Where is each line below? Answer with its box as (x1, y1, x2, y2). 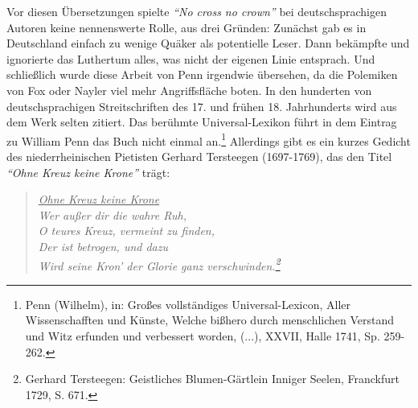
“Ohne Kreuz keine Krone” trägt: (6, 163, 170, 180)
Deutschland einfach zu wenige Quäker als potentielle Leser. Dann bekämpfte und (6, 35, 410, 52)
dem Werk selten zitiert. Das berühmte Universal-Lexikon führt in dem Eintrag (6, 113, 397, 130)
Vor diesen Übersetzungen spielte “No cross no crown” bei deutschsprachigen (6, 3, 387, 19)
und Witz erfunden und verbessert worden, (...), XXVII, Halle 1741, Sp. (25, 328, 380, 344)
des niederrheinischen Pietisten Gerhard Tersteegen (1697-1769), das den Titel (6, 148, 392, 164)
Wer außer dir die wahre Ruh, (38, 206, 186, 223)
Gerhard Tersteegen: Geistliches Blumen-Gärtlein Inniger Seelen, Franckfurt (25, 370, 400, 387)
